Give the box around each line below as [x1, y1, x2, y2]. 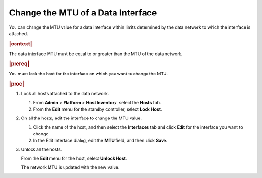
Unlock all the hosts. [21, 147, 62, 152]
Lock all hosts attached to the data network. [21, 91, 109, 97]
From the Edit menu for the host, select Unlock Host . [21, 155, 127, 162]
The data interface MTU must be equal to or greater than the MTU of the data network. [9, 51, 183, 57]
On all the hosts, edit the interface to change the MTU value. [21, 115, 142, 121]
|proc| [9, 80, 24, 87]
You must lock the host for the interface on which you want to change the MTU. [9, 71, 168, 77]
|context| [9, 40, 32, 47]
